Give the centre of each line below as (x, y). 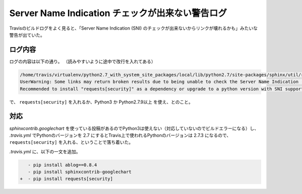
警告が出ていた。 (27, 35)
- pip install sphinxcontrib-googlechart (80, 172)
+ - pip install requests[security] (66, 179)
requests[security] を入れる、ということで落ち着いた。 (71, 142)
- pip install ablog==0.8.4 (63, 165)
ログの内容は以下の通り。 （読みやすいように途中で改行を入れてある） (83, 61)
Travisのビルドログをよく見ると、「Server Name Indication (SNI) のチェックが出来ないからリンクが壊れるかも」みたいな (133, 28)
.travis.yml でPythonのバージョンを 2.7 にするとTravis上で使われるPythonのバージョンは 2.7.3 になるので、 (120, 135)
